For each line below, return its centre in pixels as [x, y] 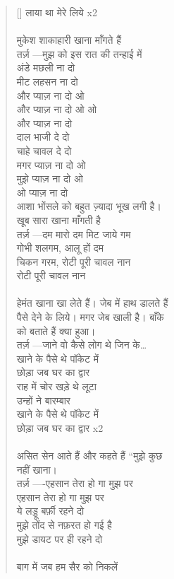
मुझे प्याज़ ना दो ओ [50, 179]
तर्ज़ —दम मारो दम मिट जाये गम [74, 234]
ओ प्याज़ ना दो [42, 192]
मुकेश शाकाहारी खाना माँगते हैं [69, 40]
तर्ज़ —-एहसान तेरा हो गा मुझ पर [75, 483]
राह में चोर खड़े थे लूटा [56, 386]
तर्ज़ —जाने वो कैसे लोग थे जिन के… [82, 345]
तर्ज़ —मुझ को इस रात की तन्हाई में [79, 53]
